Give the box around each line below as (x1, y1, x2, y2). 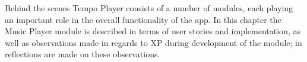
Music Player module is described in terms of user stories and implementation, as (5, 25, 300, 37)
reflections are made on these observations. (5, 48, 160, 60)
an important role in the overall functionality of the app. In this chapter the (5, 13, 281, 25)
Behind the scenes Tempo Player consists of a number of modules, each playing (5, 2, 293, 14)
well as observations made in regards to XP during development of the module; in (5, 36, 302, 48)
